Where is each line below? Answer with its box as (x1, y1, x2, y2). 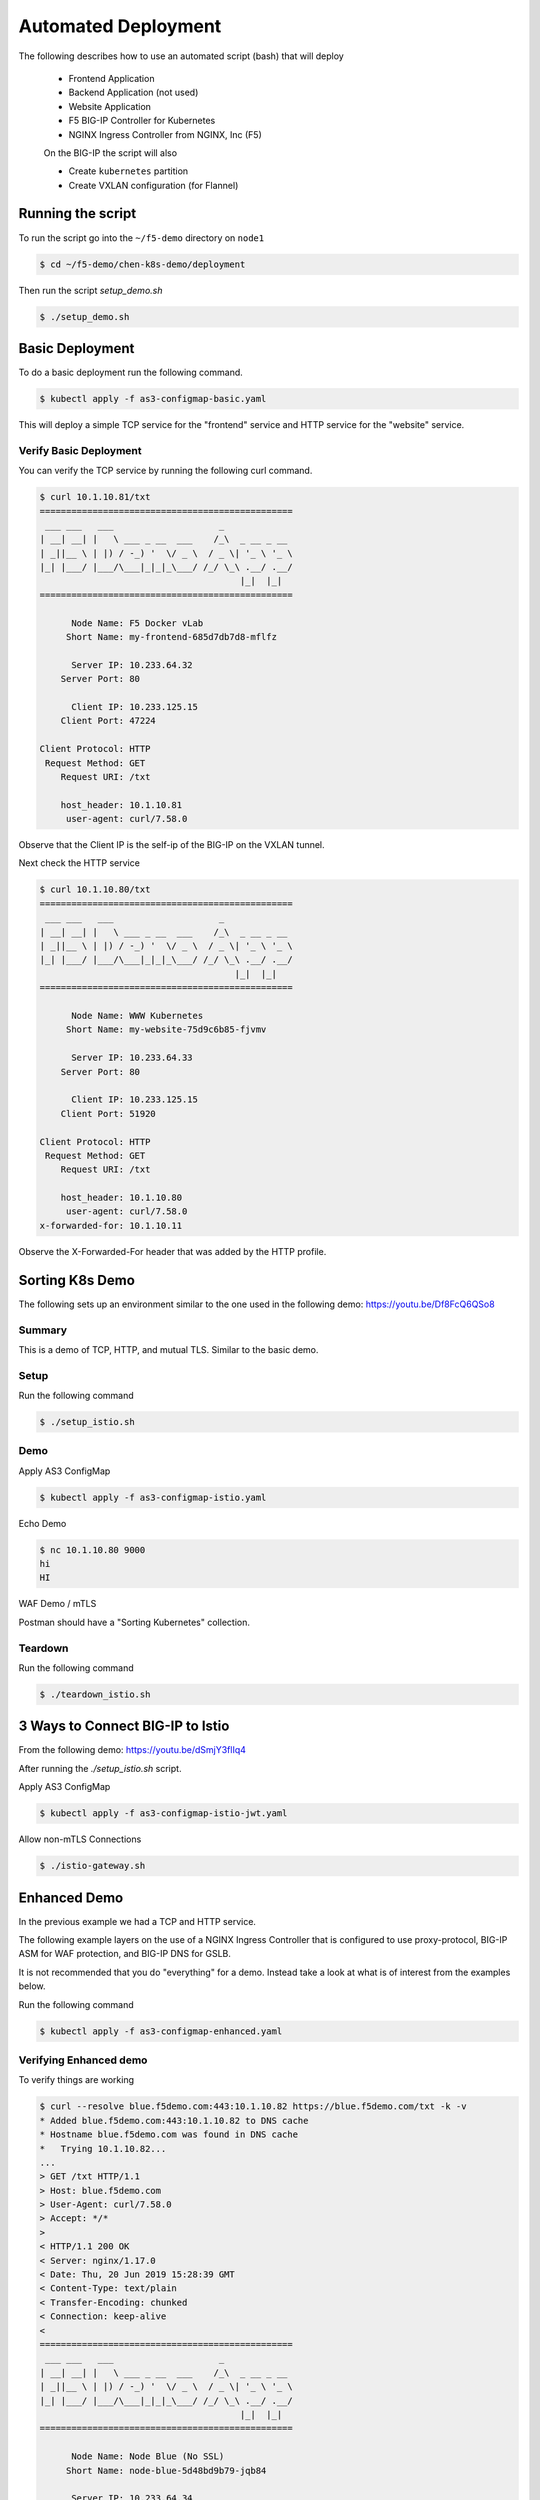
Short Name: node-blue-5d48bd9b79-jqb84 (65, 2465, 267, 2476)
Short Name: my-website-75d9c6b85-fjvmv (65, 1024, 267, 1035)
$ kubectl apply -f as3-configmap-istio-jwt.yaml (39, 1808, 288, 1819)
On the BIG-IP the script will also (43, 146, 178, 159)
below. (18, 1980, 46, 1992)
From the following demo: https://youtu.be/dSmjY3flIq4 (18, 1744, 247, 1756)
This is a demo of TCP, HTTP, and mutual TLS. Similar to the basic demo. (18, 1343, 319, 1355)
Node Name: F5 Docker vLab (71, 617, 204, 629)
